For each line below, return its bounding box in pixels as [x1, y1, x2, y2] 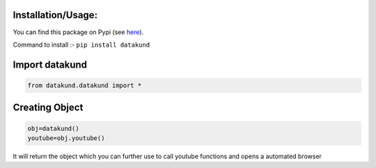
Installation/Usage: [13, 9, 97, 21]
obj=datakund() [27, 124, 79, 132]
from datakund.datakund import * [27, 81, 142, 89]
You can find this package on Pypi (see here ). [13, 28, 144, 36]
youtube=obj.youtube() [27, 134, 105, 142]
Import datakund [13, 59, 87, 70]
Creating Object [13, 102, 84, 114]
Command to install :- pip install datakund [13, 40, 150, 49]
